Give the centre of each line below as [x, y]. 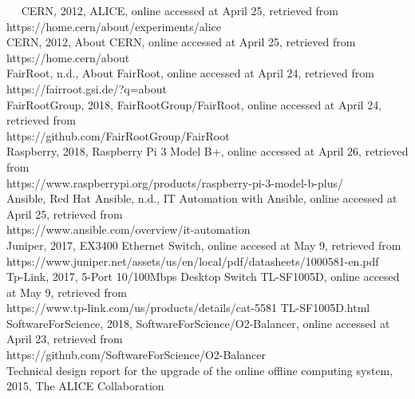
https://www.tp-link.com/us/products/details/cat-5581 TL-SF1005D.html [188, 308]
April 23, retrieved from [65, 339]
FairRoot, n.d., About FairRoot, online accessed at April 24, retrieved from [190, 73]
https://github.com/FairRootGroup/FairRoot [118, 135]
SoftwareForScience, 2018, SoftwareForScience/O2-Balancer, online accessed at [198, 323]
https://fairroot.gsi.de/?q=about [87, 88]
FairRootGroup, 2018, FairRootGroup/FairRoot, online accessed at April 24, [194, 104]
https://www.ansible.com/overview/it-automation [128, 229]
